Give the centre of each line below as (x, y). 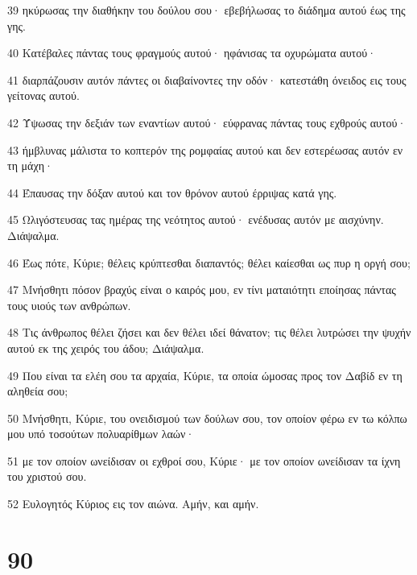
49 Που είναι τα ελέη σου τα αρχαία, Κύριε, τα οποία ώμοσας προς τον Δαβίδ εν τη (205, 375)
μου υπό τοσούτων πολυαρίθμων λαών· (101, 434)
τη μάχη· (30, 165)
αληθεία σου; (38, 391)
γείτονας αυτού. (43, 95)
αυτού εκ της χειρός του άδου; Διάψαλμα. (106, 347)
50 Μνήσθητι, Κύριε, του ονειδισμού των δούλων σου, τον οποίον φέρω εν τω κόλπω (207, 418)
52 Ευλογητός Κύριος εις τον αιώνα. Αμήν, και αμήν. (133, 504)
